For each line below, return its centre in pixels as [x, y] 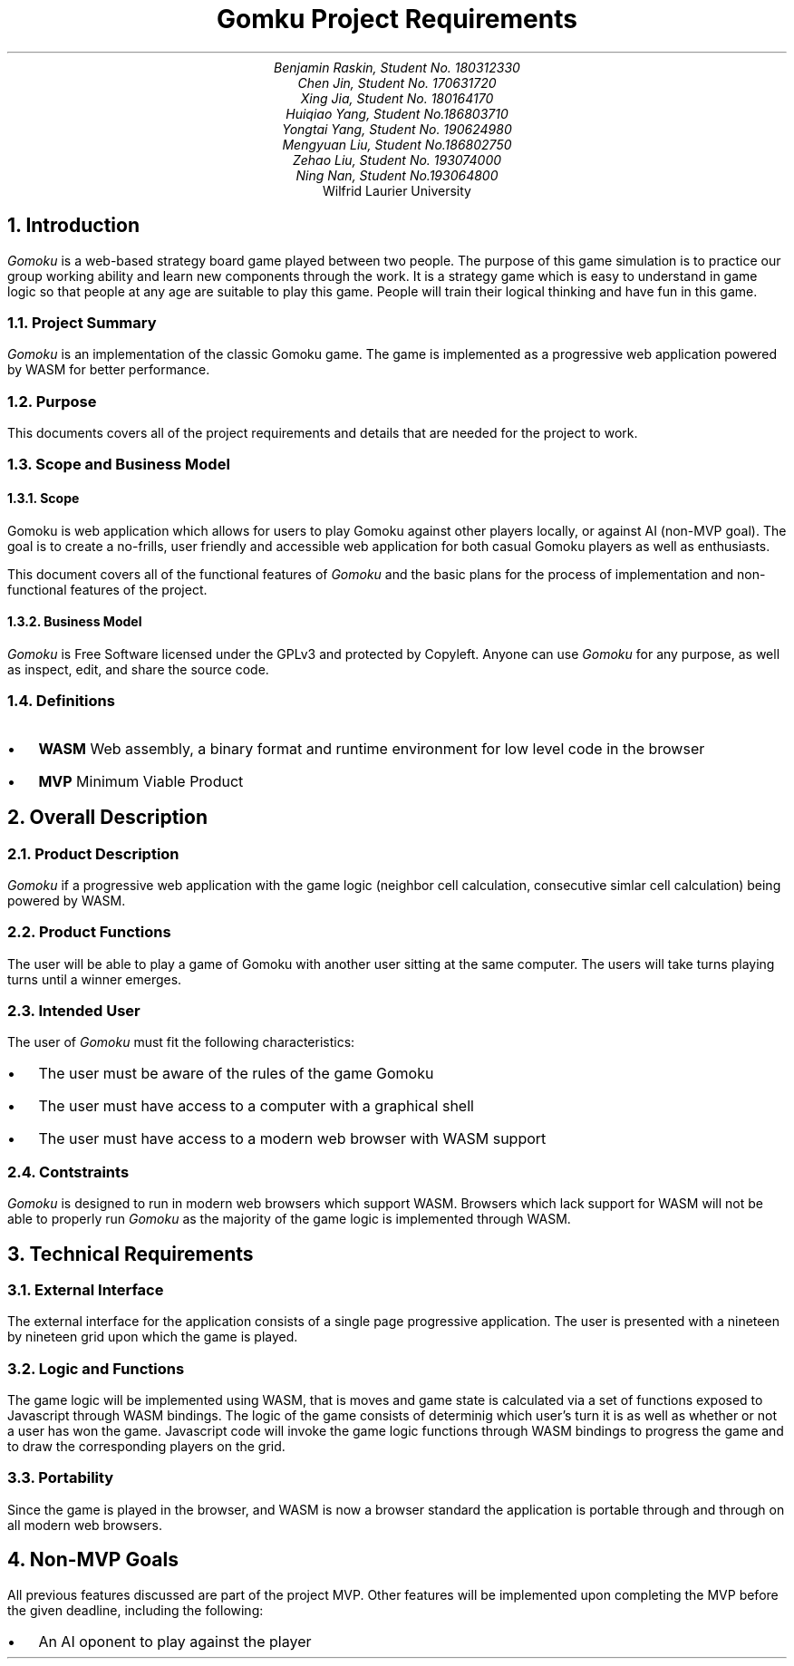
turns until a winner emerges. [95, 979]
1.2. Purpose [52, 401]
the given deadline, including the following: [136, 1610]
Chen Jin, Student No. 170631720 [397, 82]
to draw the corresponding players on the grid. [146, 1447]
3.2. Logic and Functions [96, 1368]
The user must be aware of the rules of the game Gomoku [236, 1074]
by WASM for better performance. [109, 370]
